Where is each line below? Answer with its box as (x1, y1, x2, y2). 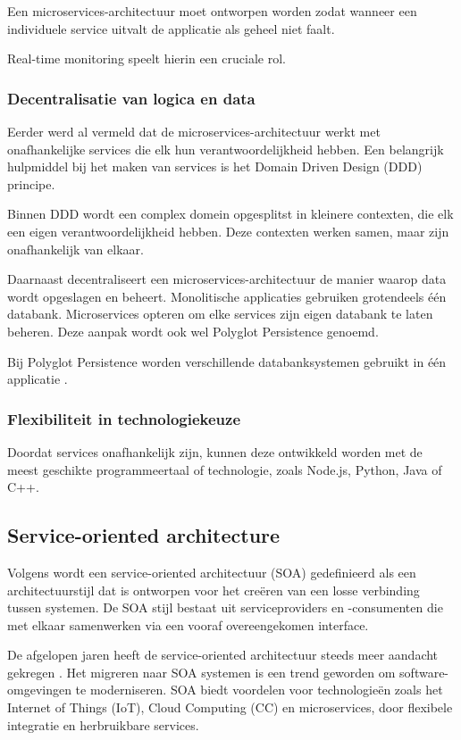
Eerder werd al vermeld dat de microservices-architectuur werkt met (7, 122, 381, 140)
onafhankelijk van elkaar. (7, 239, 144, 258)
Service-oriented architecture (7, 521, 281, 549)
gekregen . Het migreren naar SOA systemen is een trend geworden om (7, 662, 396, 681)
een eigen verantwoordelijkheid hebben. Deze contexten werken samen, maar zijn (7, 221, 449, 240)
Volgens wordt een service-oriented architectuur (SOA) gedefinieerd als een (7, 562, 416, 581)
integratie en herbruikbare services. (7, 715, 199, 734)
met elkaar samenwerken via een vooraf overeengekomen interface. (7, 615, 369, 634)
